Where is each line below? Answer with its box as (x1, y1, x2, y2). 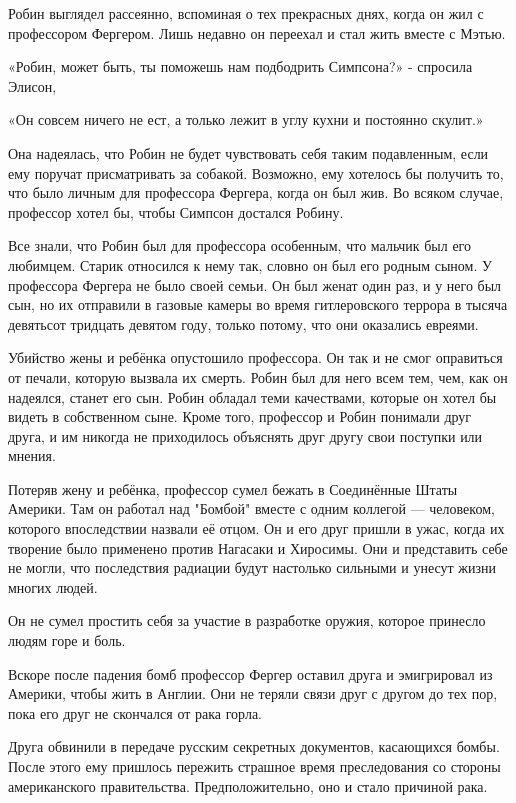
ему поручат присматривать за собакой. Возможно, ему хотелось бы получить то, (8, 162, 504, 183)
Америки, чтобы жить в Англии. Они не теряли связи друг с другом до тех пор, (8, 683, 498, 704)
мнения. (8, 445, 56, 466)
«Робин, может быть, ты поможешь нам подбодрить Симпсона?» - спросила (8, 56, 473, 77)
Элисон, (8, 75, 57, 96)
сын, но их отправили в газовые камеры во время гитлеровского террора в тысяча (8, 294, 508, 315)
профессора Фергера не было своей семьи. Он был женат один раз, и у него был (8, 274, 502, 295)
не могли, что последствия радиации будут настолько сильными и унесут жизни (8, 557, 496, 578)
